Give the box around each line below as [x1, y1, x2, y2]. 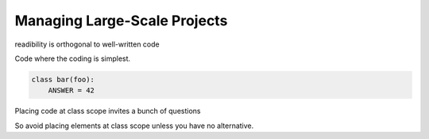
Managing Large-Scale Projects [14, 12, 228, 29]
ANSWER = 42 [48, 86, 95, 95]
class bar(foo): [31, 75, 95, 84]
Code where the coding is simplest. [14, 54, 131, 63]
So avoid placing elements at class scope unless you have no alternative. [14, 121, 254, 130]
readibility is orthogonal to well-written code [14, 39, 160, 49]
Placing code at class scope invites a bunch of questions [14, 107, 201, 116]
